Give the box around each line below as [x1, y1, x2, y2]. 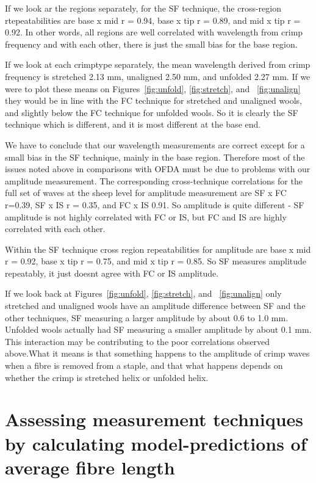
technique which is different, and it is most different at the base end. [5, 118, 261, 131]
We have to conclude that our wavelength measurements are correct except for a [5, 138, 305, 151]
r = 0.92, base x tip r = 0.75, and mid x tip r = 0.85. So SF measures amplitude [5, 255, 307, 267]
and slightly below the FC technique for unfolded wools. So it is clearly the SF [5, 106, 298, 118]
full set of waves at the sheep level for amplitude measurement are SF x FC [5, 186, 287, 199]
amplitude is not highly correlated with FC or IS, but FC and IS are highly [5, 210, 287, 223]
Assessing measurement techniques [5, 407, 304, 432]
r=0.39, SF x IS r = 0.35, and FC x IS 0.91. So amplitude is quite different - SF [5, 198, 304, 211]
